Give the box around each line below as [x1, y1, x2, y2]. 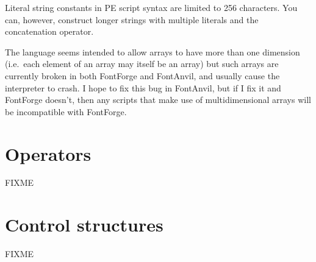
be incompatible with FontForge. [5, 105, 127, 118]
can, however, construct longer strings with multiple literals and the [5, 13, 259, 26]
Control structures [5, 212, 163, 237]
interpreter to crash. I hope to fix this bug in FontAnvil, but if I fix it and [5, 81, 281, 94]
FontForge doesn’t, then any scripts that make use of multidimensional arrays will [5, 93, 311, 106]
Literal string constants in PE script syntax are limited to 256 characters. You [5, 1, 298, 13]
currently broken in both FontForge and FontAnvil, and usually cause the [5, 69, 280, 82]
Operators [5, 141, 92, 166]
